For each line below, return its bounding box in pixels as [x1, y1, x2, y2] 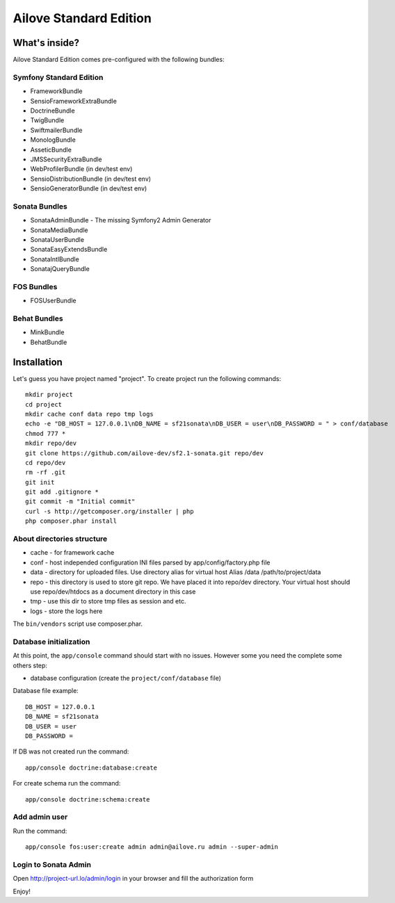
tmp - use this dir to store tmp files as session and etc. [30, 597, 186, 605]
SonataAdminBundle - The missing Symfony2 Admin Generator [30, 216, 211, 225]
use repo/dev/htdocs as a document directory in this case [30, 587, 196, 596]
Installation [13, 356, 63, 368]
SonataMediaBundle [30, 226, 88, 234]
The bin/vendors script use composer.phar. [13, 619, 143, 628]
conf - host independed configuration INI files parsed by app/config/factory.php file [30, 558, 271, 567]
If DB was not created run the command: [13, 747, 129, 756]
